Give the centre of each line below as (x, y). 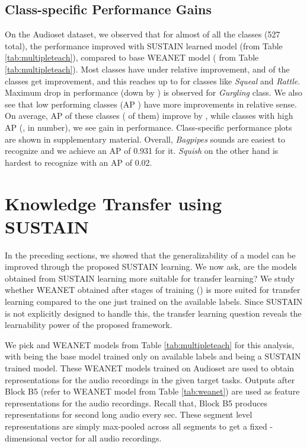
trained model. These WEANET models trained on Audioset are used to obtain (150, 367)
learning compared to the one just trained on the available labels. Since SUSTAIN (154, 302)
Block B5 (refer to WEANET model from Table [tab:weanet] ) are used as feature (152, 391)
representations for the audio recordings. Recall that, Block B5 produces (136, 403)
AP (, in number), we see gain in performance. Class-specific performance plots (148, 127)
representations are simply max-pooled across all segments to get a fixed (136, 426)
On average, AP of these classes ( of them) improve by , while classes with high (149, 116)
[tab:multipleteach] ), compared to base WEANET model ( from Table (132, 57)
